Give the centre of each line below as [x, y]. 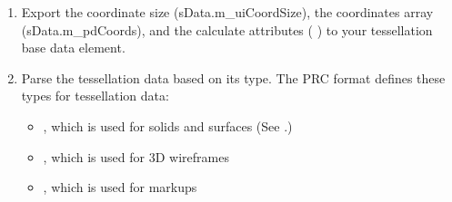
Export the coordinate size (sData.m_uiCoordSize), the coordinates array [227, 12]
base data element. [73, 48]
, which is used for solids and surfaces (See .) [168, 125]
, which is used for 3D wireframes [136, 156]
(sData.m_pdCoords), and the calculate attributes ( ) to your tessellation [227, 29]
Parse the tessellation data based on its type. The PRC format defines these [233, 77]
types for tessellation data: [95, 96]
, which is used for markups [120, 187]
